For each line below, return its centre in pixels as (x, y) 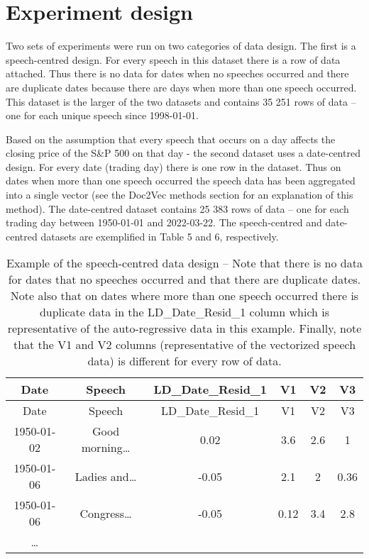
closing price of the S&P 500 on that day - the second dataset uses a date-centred (183, 153)
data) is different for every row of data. (184, 361)
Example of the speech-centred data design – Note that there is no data (184, 263)
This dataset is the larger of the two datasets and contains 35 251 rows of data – (181, 101)
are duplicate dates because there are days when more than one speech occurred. (181, 87)
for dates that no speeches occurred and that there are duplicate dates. (184, 279)
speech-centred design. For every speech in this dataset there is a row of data (173, 59)
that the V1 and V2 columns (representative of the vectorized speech (184, 345)
